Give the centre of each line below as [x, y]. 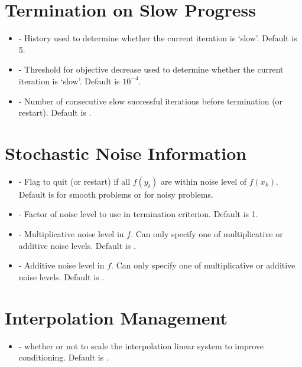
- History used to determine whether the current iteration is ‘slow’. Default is [158, 38]
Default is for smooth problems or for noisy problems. [116, 194]
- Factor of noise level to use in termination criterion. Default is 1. [138, 214]
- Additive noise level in [61, 265]
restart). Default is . [55, 112]
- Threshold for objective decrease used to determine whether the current [151, 69]
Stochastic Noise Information [126, 153]
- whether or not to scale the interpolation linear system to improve [141, 345]
